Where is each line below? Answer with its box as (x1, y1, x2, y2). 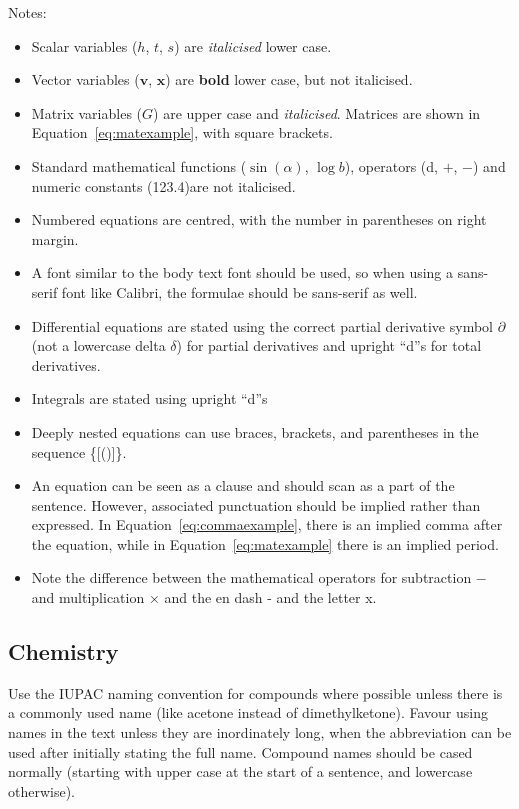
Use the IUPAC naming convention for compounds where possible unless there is (8, 682, 503, 703)
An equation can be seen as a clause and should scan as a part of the (31, 475, 455, 496)
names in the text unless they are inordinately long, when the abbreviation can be (8, 722, 512, 743)
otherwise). (8, 780, 76, 801)
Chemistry (8, 636, 119, 667)
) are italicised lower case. (174, 35, 332, 56)
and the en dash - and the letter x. (164, 587, 377, 608)
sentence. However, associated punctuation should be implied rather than (31, 494, 481, 515)
